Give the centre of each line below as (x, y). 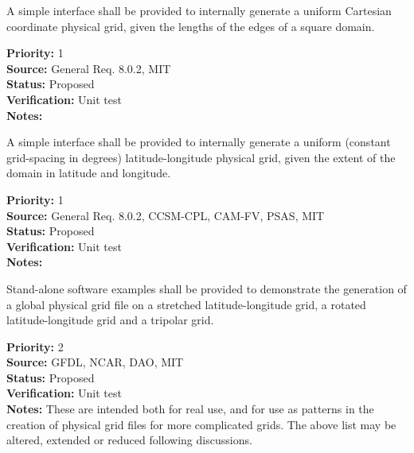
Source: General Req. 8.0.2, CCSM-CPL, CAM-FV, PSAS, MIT (166, 215)
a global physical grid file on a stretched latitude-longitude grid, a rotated (186, 304)
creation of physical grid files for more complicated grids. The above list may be (201, 424)
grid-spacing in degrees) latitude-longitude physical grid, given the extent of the (201, 157)
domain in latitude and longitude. (89, 173)
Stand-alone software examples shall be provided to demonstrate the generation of (207, 288)
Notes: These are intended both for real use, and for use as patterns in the (190, 409)
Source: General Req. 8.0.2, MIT (89, 68)
